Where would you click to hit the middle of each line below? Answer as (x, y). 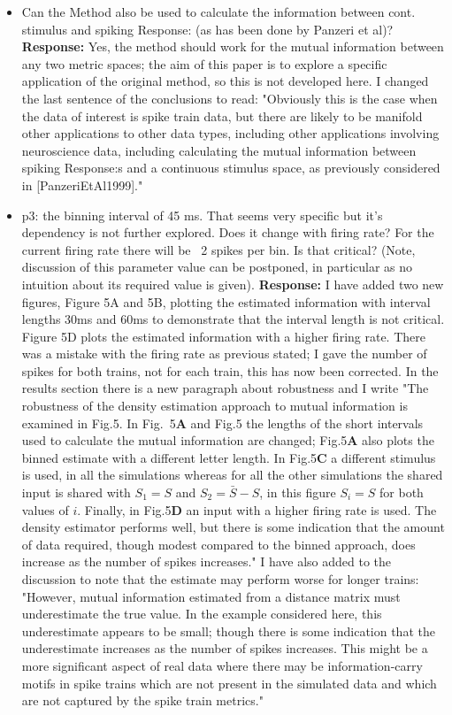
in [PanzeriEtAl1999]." (82, 185)
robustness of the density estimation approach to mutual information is (215, 406)
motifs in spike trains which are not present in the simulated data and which (229, 683)
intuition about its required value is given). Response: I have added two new (233, 284)
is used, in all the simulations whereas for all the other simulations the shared (232, 475)
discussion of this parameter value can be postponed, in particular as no (217, 267)
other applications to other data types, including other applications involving (230, 133)
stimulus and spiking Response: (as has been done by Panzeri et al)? (207, 29)
